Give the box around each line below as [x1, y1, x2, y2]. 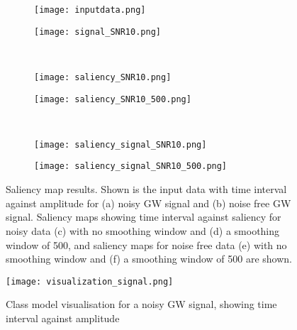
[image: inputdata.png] [34, 5, 146, 15]
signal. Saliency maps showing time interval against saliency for [6, 209, 281, 224]
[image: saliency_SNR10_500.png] [34, 94, 191, 104]
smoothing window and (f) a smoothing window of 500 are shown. [6, 251, 292, 266]
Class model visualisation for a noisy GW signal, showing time [6, 297, 277, 312]
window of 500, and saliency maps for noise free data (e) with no [6, 237, 287, 252]
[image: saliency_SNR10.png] [34, 72, 172, 82]
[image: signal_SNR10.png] [34, 26, 161, 37]
